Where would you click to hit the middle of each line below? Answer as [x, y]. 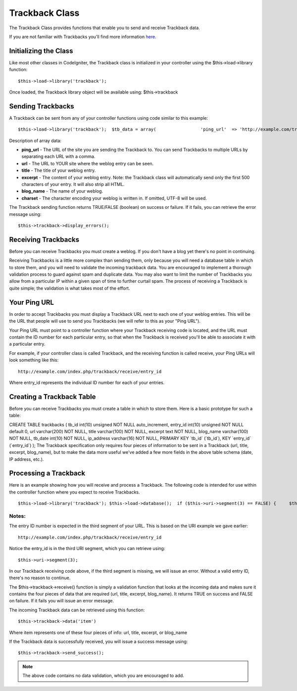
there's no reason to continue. [40, 578]
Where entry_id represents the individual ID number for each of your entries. [87, 382]
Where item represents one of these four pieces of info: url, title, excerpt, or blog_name [98, 632]
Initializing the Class [41, 51]
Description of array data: [35, 141]
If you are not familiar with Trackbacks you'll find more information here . [83, 37]
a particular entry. [27, 344]
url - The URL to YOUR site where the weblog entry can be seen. [88, 163]
